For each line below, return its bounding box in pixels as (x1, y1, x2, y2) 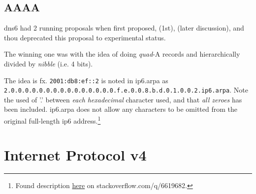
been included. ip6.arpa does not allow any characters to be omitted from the (4, 104, 237, 114)
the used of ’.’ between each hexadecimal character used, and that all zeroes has (4, 94, 242, 104)
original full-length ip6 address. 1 (4, 114, 101, 126)
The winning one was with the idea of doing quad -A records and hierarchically (4, 49, 240, 59)
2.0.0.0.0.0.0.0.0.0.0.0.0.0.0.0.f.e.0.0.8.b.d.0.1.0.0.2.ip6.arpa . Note (4, 85, 248, 95)
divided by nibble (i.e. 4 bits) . (4, 58, 93, 68)
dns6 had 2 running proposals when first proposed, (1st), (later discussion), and (4, 23, 244, 33)
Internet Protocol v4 (4, 144, 147, 164)
